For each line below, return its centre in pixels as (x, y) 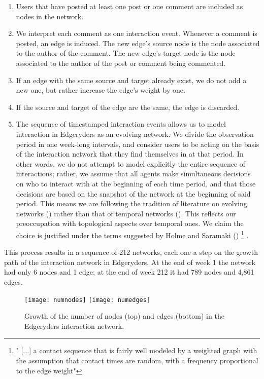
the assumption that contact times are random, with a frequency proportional (137, 360)
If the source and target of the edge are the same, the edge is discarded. (128, 107)
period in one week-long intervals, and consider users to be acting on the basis (138, 144)
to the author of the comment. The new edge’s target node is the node (126, 53)
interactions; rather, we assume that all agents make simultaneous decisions (133, 174)
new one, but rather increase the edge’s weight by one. (101, 90)
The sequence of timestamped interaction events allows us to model (121, 124)
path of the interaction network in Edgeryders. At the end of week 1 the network (130, 262)
